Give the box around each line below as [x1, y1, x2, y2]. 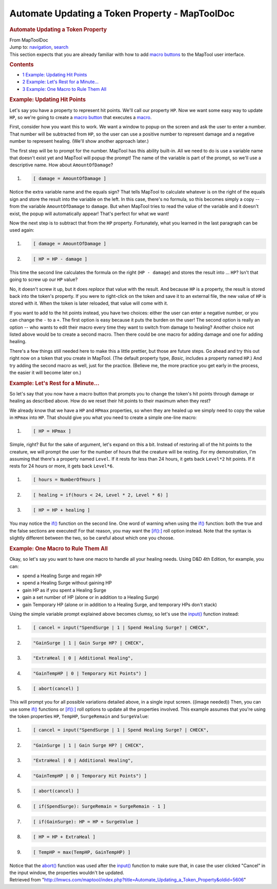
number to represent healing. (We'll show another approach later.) [9, 138, 149, 144]
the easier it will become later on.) [9, 369, 82, 375]
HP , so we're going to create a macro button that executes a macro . [9, 115, 152, 121]
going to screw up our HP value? [9, 276, 78, 282]
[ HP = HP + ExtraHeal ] [33, 834, 96, 840]
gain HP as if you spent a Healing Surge [22, 587, 107, 593]
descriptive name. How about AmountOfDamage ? [9, 162, 113, 168]
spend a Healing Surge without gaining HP [22, 580, 112, 586]
